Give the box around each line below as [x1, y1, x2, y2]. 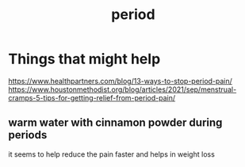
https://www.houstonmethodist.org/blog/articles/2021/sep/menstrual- [8, 85, 237, 94]
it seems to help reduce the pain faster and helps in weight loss [8, 149, 216, 159]
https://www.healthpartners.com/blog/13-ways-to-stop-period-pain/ [8, 76, 232, 85]
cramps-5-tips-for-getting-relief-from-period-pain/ [8, 93, 176, 102]
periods [8, 128, 48, 142]
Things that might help [8, 50, 161, 68]
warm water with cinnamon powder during [8, 116, 223, 130]
